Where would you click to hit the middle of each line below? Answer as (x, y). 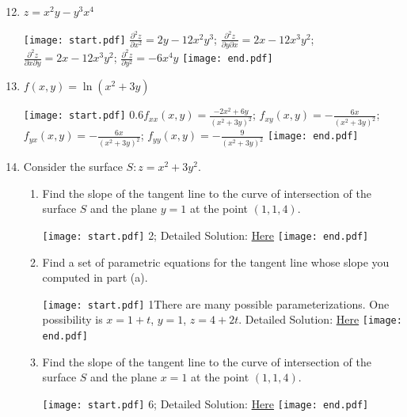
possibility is (72, 319)
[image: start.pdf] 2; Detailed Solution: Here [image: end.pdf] (205, 235)
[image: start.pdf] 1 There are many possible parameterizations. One (216, 303)
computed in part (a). (95, 277)
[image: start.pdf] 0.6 (84, 114)
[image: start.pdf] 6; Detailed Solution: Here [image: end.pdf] (205, 403)
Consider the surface (73, 167)
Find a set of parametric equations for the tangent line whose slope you (216, 262)
